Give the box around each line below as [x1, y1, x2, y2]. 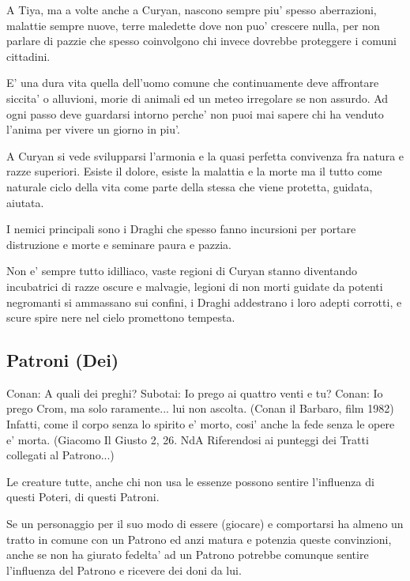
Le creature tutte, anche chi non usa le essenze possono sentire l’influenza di [6, 473, 374, 489]
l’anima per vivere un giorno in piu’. [6, 121, 180, 138]
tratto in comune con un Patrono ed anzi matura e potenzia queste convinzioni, [6, 530, 392, 547]
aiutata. [6, 194, 44, 210]
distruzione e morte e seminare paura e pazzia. [6, 236, 231, 252]
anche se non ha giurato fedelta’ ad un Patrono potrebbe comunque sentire [6, 546, 369, 563]
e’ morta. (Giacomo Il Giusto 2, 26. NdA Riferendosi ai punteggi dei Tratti [6, 431, 369, 447]
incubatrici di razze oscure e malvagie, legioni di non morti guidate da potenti [6, 277, 383, 294]
